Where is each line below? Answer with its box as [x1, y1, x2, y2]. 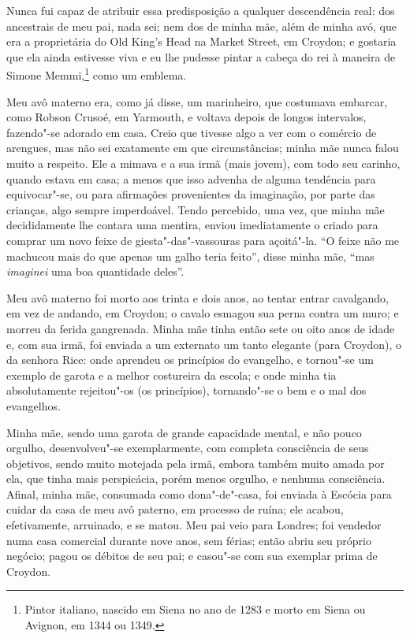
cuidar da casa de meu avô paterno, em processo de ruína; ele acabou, [6, 501, 344, 517]
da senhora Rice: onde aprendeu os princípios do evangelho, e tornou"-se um [6, 351, 374, 368]
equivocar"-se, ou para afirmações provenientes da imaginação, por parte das [6, 186, 375, 202]
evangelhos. [6, 397, 61, 414]
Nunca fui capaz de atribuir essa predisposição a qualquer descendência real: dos [6, 2, 395, 18]
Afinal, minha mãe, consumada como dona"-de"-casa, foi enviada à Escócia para [6, 485, 392, 502]
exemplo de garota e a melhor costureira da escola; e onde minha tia [6, 366, 337, 383]
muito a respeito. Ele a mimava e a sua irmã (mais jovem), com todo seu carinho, [6, 155, 401, 171]
